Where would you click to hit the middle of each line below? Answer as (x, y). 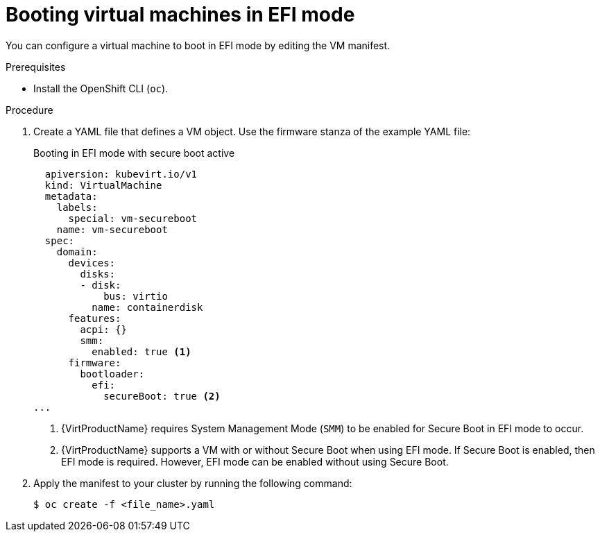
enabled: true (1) (142, 351)
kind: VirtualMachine (103, 185)
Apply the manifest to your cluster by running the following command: (193, 483)
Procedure (29, 110)
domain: (77, 252)
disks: (98, 274)
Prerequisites (36, 67)
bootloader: (112, 374)
